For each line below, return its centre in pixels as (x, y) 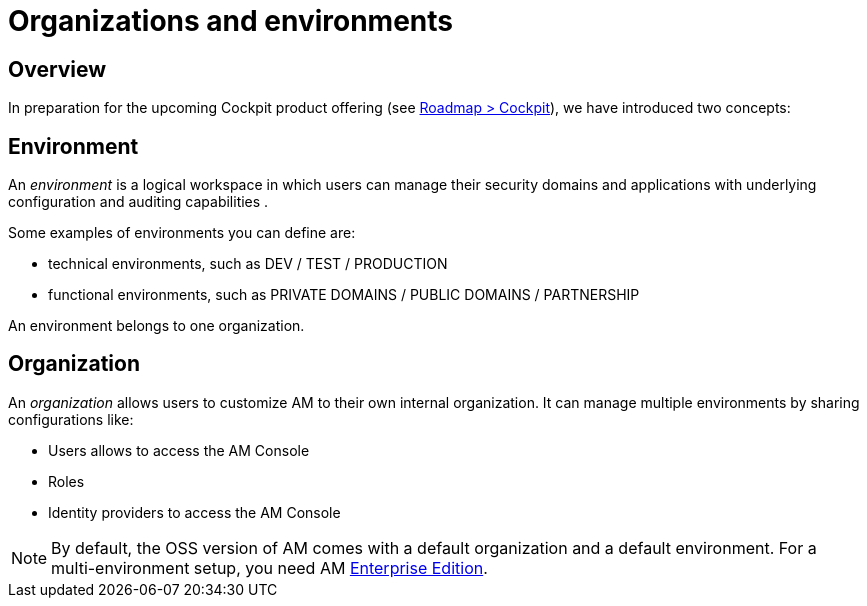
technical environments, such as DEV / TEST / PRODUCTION (248, 264)
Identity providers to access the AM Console (194, 512)
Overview (57, 69)
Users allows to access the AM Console (179, 450)
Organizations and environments (231, 21)
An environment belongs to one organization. (156, 326)
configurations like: (71, 419)
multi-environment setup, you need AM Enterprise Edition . (269, 567)
